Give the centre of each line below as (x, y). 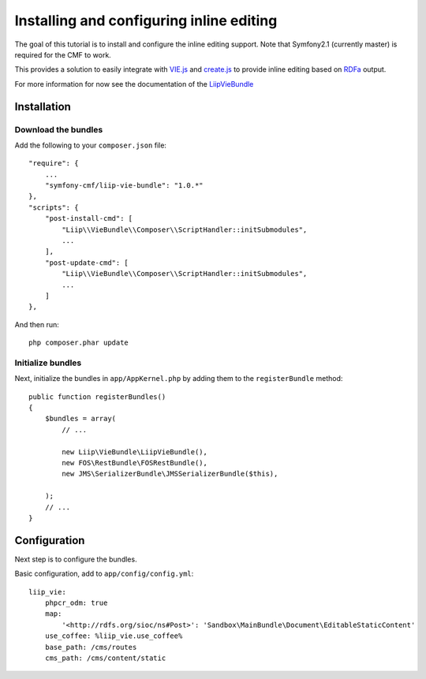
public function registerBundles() (97, 397)
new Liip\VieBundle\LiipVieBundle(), (135, 452)
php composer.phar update (79, 343)
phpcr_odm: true (76, 603)
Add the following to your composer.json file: (91, 145)
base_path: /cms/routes (91, 647)
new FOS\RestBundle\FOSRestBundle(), (135, 463)
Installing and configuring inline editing (146, 21)
